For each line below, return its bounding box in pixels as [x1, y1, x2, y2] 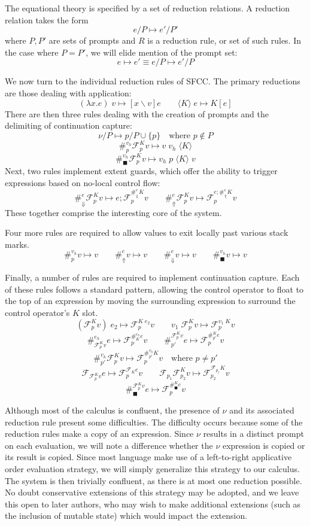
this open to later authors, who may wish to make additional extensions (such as [5, 497, 301, 510]
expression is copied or [222, 439, 305, 451]
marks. [5, 238, 29, 250]
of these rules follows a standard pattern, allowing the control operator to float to [5, 282, 304, 295]
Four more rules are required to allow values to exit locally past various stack [5, 226, 288, 239]
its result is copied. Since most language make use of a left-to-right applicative [5, 451, 292, 463]
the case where [5, 45, 59, 58]
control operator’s [5, 306, 70, 318]
